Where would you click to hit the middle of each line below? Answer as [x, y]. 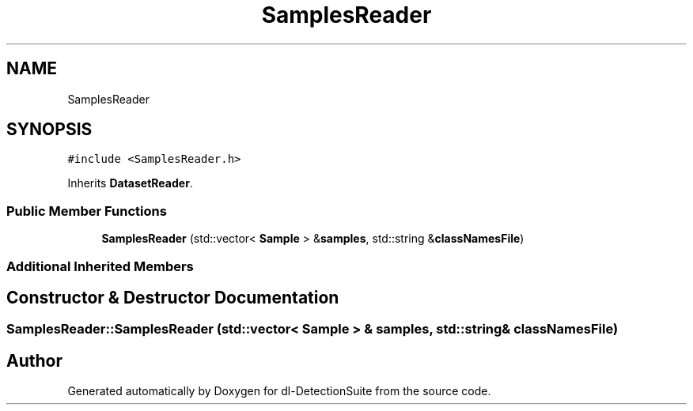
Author [34, 360]
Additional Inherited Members [100, 266]
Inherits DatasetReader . [130, 183]
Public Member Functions [87, 211]
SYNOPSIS [49, 130]
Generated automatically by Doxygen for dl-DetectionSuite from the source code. [279, 391]
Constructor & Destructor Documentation [173, 297]
